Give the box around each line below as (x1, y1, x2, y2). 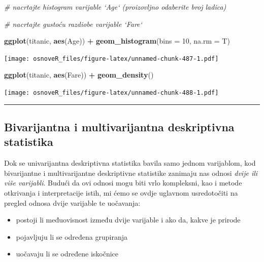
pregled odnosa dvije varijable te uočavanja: (4, 197, 141, 208)
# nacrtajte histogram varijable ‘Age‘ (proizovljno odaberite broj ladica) (4, 2, 226, 12)
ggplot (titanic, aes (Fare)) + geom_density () (4, 69, 154, 80)
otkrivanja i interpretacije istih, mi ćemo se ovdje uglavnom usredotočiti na (4, 188, 238, 198)
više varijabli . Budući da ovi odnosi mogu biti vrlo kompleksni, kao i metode (4, 177, 242, 188)
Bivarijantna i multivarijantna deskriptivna (4, 119, 235, 135)
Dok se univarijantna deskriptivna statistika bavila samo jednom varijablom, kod (4, 158, 256, 168)
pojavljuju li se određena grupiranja (16, 231, 128, 242)
